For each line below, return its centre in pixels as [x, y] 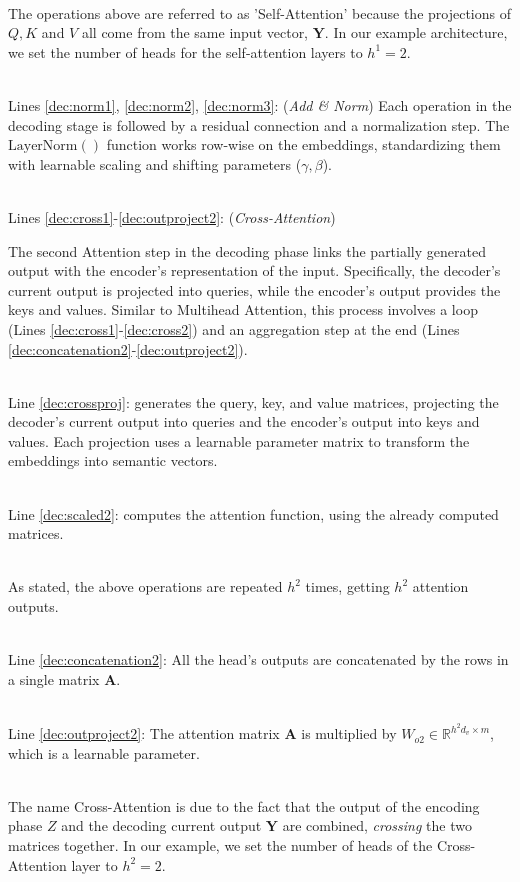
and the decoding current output [161, 825]
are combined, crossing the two [377, 825]
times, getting [347, 586]
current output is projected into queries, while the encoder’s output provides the [254, 289]
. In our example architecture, [416, 32]
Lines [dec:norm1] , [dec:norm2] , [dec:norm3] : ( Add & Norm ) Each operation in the [260, 104]
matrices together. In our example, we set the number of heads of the [220, 845]
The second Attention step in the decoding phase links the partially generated [247, 250]
